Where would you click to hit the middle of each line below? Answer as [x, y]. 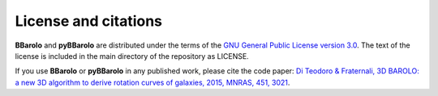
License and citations [88, 21]
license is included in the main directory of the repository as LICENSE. [132, 56]
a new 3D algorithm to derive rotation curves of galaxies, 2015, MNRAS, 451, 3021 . [152, 82]
